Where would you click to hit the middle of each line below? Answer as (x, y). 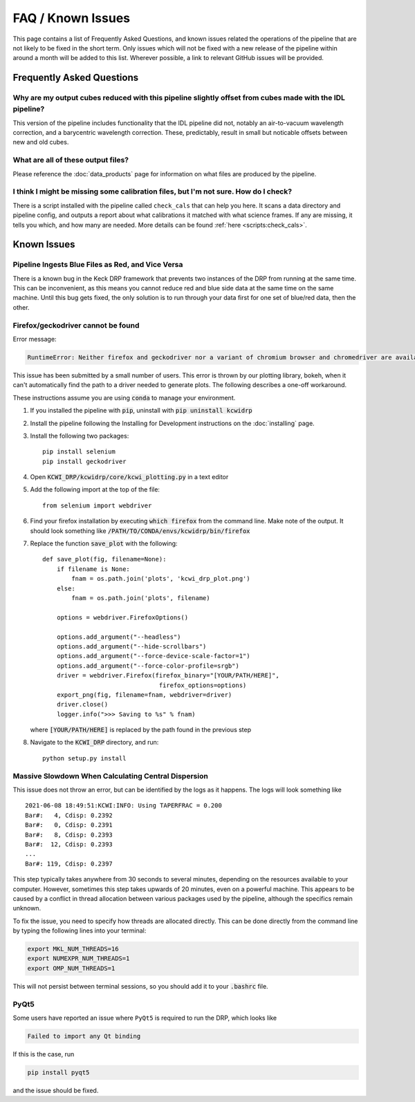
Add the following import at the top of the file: (95, 489)
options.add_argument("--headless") (119, 637)
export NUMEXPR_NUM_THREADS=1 (79, 959)
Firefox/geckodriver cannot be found (76, 325)
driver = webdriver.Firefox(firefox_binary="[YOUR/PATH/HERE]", (168, 675)
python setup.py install (84, 758)
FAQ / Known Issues (72, 18)
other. (21, 307)
